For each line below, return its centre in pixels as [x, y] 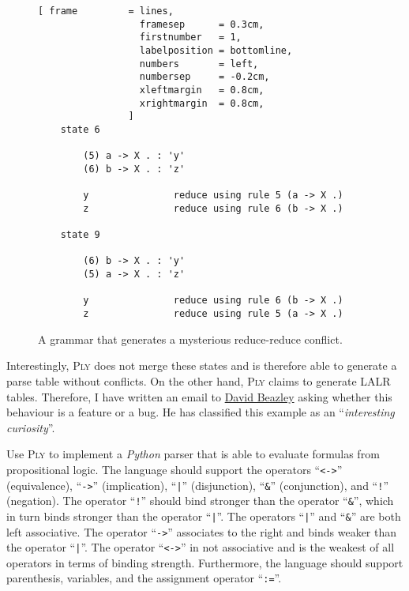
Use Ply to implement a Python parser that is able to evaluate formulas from [193, 454]
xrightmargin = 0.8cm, [202, 103]
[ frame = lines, [106, 11]
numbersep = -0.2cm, [204, 77]
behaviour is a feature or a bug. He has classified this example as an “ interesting [201, 412]
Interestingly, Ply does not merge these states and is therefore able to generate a [202, 365]
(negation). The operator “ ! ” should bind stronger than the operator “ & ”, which [200, 501]
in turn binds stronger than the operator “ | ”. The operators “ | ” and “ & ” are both [204, 516]
